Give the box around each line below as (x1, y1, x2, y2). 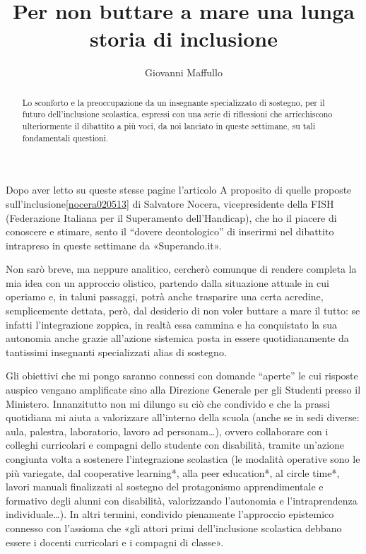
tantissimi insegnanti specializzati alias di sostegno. (6, 344, 227, 359)
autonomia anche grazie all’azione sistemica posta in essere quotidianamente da (6, 331, 349, 346)
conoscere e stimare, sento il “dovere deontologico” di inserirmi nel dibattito (6, 224, 334, 239)
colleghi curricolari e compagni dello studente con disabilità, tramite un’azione (6, 437, 345, 452)
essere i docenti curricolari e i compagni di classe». (6, 534, 224, 549)
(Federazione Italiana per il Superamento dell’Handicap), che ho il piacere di (6, 210, 337, 225)
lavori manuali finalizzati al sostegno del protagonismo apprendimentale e (6, 479, 324, 494)
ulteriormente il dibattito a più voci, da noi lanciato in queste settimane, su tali (22, 120, 315, 132)
